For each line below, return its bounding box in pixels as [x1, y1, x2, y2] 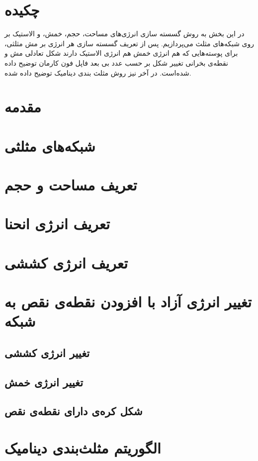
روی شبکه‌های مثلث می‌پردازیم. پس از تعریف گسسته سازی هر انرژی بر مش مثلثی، [4, 38, 255, 48]
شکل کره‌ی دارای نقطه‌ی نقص [4, 403, 143, 419]
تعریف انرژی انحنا [4, 213, 110, 234]
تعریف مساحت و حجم [4, 175, 137, 195]
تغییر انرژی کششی [4, 345, 90, 360]
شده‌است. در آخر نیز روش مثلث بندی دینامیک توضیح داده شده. [4, 67, 191, 78]
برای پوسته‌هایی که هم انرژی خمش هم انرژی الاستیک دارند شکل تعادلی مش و [4, 48, 238, 58]
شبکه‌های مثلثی [4, 135, 95, 156]
